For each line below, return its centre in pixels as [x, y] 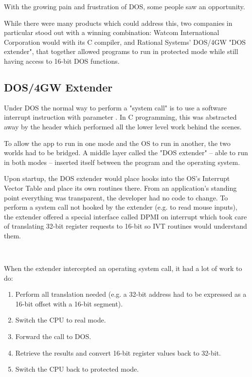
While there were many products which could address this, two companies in [118, 23]
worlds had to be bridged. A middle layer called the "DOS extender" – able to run [126, 153]
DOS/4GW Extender [58, 87]
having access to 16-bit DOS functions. [62, 61]
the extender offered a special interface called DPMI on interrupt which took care [126, 216]
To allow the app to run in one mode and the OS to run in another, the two [117, 143]
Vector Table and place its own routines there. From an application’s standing [120, 188]
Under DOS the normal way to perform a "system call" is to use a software [116, 107]
